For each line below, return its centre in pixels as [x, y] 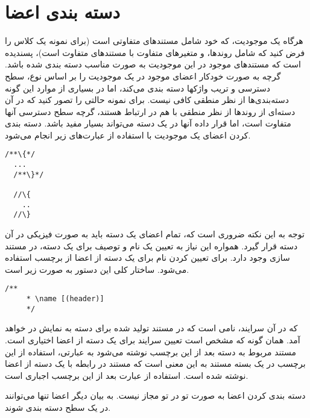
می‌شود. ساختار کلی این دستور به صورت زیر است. [97, 269]
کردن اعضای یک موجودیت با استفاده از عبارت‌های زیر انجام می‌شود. [128, 135]
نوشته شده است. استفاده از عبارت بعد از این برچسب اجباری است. [127, 375]
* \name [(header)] [65, 299]
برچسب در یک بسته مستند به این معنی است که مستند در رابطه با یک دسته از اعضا [155, 363]
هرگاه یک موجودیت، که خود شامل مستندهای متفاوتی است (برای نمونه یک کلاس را [154, 41]
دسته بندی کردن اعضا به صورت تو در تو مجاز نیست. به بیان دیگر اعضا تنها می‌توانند [155, 395]
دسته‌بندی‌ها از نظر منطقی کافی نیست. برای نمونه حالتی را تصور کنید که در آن [147, 100]
